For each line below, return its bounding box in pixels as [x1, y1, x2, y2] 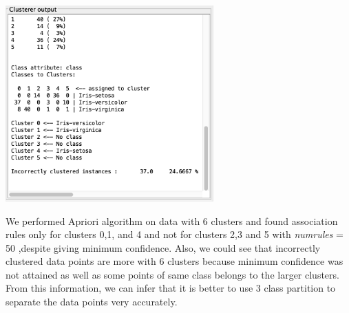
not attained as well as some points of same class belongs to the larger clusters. [6, 267, 339, 281]
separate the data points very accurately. [6, 294, 178, 309]
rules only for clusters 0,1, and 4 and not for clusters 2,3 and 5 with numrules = [6, 227, 344, 241]
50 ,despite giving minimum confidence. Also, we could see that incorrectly [6, 240, 321, 255]
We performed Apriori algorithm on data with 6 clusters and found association [6, 213, 338, 228]
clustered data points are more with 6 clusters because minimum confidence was [6, 254, 343, 268]
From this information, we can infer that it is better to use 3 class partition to [6, 281, 336, 295]
